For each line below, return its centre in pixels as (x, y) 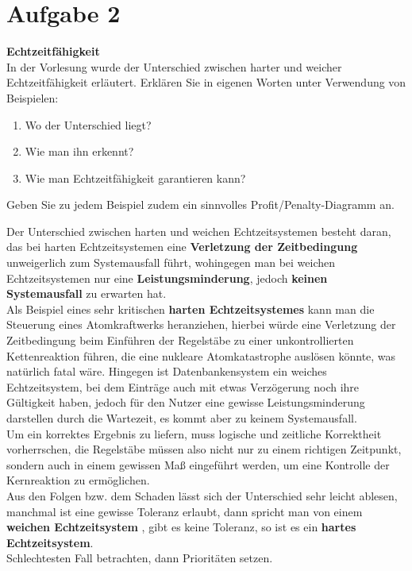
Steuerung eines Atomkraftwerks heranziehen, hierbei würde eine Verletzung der (201, 324)
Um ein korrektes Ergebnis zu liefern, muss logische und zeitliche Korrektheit (194, 433)
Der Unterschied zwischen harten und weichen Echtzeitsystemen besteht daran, (199, 231)
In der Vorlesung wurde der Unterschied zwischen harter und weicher (174, 66)
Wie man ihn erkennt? (79, 151)
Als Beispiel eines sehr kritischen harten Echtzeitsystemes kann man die (191, 309)
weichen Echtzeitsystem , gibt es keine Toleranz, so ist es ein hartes (181, 527)
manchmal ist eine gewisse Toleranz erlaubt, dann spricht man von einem (185, 511)
